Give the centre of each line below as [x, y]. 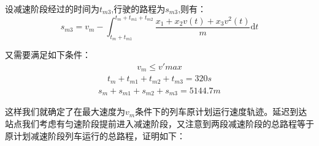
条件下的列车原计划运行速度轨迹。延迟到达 [221, 111]
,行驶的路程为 [138, 9]
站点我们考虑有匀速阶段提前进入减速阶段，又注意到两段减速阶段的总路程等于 [159, 123]
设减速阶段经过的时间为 [52, 9]
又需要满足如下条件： [48, 55]
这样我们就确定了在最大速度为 [65, 111]
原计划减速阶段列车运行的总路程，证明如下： [95, 135]
